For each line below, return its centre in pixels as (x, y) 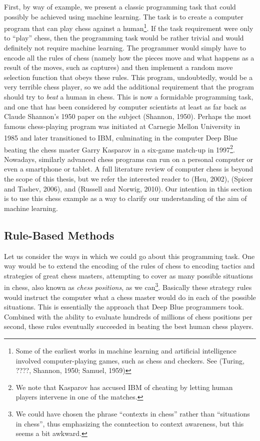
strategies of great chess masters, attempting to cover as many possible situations (128, 275)
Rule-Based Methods (59, 235)
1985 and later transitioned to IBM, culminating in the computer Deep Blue (121, 138)
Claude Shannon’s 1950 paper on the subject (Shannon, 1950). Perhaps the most (128, 116)
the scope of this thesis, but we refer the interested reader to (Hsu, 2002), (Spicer (128, 179)
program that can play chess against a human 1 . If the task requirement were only (129, 27)
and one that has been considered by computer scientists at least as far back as (125, 106)
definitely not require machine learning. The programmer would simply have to (125, 48)
